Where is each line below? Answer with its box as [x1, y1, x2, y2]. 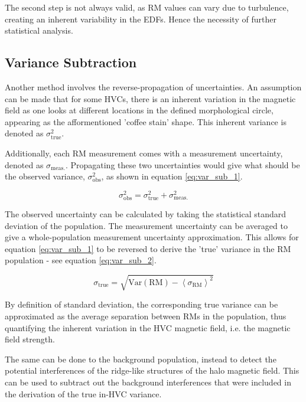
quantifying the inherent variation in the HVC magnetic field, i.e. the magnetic [5, 321, 291, 334]
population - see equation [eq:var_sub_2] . [5, 254, 157, 266]
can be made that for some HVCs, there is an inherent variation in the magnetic [5, 92, 296, 104]
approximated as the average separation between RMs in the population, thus [5, 310, 287, 322]
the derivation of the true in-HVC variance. [5, 387, 162, 400]
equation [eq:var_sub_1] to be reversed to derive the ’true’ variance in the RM [5, 242, 291, 254]
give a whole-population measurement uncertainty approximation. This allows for [5, 231, 299, 243]
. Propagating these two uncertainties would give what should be [65, 158, 300, 171]
